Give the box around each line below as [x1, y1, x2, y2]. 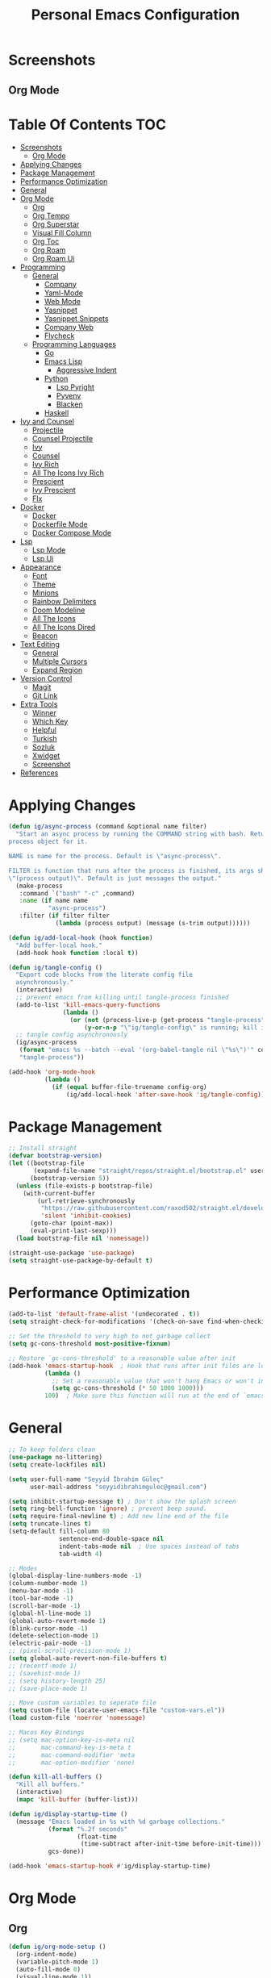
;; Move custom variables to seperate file [8, 1699, 157, 1707]
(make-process [15, 882, 63, 890]
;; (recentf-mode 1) [8, 1662, 78, 1670]
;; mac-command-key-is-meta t [8, 1743, 131, 1751]
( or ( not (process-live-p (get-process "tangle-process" [69, 1016, 265, 1024]
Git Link [31, 691, 58, 700]
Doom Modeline [31, 605, 85, 615]
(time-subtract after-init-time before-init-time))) [80, 1840, 262, 1848]
